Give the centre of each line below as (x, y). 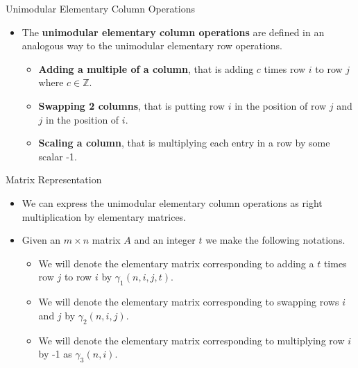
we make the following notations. (275, 240)
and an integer (165, 240)
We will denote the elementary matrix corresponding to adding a (176, 263)
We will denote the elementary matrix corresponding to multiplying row (191, 340)
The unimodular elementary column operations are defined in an (173, 32)
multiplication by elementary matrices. (104, 216)
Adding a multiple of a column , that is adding (146, 68)
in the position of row (281, 105)
